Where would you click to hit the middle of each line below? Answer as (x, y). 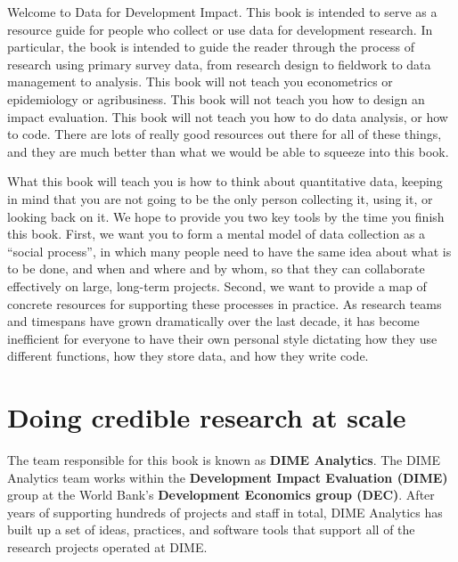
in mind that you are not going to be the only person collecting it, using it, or (220, 198)
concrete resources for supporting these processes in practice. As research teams (225, 303)
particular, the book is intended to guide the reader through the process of (211, 47)
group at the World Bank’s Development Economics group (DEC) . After (221, 495)
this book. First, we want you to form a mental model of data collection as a (217, 234)
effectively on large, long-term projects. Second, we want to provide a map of (217, 285)
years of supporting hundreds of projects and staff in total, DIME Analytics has (225, 512)
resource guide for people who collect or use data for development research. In (220, 29)
